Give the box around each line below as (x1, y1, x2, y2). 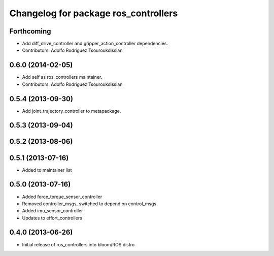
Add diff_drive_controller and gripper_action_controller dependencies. (22, 41, 168, 47)
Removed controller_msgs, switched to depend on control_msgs (22, 201, 157, 207)
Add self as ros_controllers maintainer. (22, 74, 102, 80)
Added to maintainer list (22, 167, 72, 173)
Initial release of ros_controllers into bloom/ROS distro (22, 241, 135, 247)
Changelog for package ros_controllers (9, 8, 178, 19)
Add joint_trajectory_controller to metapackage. (22, 108, 121, 114)
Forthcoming (9, 27, 51, 36)
